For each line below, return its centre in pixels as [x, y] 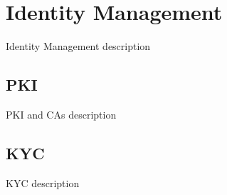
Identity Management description [78, 46]
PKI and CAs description [61, 114]
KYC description [43, 182]
